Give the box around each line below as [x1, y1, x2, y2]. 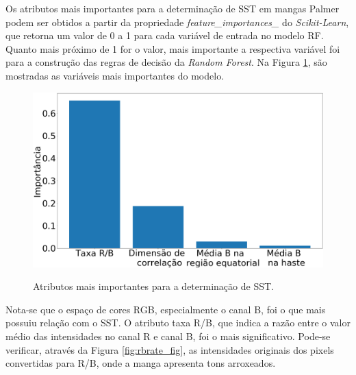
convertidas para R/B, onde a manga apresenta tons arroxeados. [5, 356, 276, 370]
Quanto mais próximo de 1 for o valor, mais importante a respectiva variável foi [5, 41, 340, 56]
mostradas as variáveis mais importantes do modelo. [5, 68, 225, 82]
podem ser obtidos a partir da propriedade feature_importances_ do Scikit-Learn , [5, 14, 349, 29]
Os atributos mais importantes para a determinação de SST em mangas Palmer [5, 1, 340, 15]
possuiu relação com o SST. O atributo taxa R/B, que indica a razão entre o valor [5, 315, 351, 330]
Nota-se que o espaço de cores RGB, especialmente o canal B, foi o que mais [5, 302, 326, 316]
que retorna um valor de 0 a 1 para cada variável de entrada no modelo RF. [5, 28, 324, 43]
